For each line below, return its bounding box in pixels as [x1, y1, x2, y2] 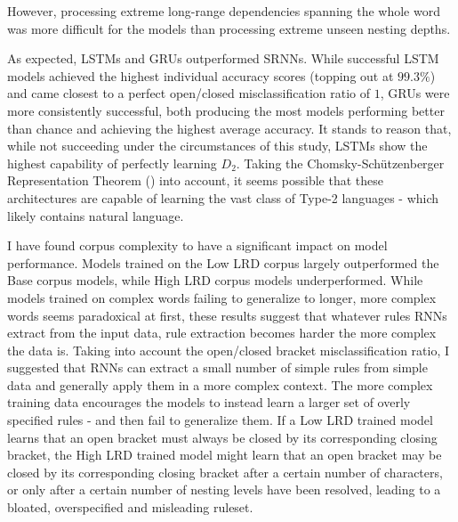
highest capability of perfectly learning [7, 153, 217, 172]
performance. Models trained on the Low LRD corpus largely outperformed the [7, 253, 439, 272]
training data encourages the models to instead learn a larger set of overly [7, 393, 411, 412]
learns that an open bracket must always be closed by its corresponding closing [7, 428, 438, 446]
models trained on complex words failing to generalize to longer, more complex [7, 288, 437, 306]
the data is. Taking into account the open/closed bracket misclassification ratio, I [7, 340, 450, 359]
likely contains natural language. [7, 206, 184, 224]
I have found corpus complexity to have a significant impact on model [7, 236, 388, 255]
